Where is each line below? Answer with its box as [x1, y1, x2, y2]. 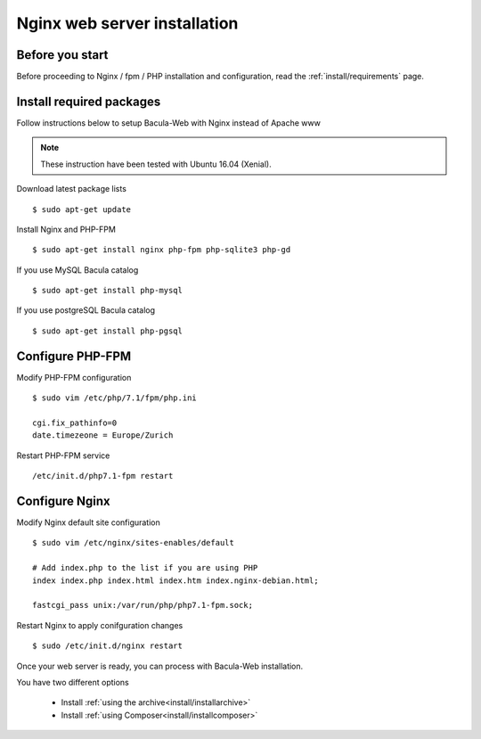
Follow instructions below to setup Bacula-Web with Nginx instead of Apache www [16, 117, 321, 128]
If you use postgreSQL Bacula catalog [16, 305, 156, 316]
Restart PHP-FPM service [16, 450, 110, 461]
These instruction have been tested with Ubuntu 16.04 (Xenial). [40, 159, 272, 169]
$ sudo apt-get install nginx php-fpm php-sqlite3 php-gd [32, 245, 291, 255]
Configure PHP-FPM [16, 349, 132, 364]
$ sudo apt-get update [32, 204, 132, 214]
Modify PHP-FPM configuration [16, 372, 132, 382]
